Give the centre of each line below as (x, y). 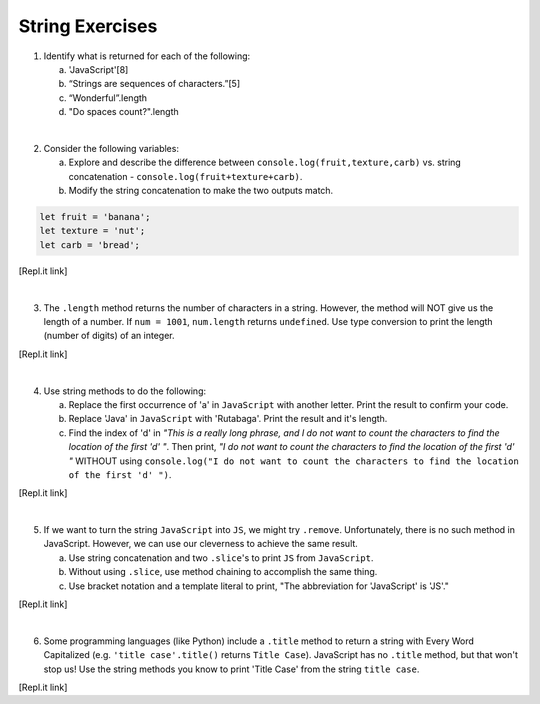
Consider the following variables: (111, 148)
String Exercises (88, 26)
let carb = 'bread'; (89, 244)
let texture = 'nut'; (92, 231)
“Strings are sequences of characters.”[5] (154, 84)
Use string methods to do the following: (125, 391)
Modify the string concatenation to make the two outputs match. (201, 191)
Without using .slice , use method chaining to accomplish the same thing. (223, 572)
